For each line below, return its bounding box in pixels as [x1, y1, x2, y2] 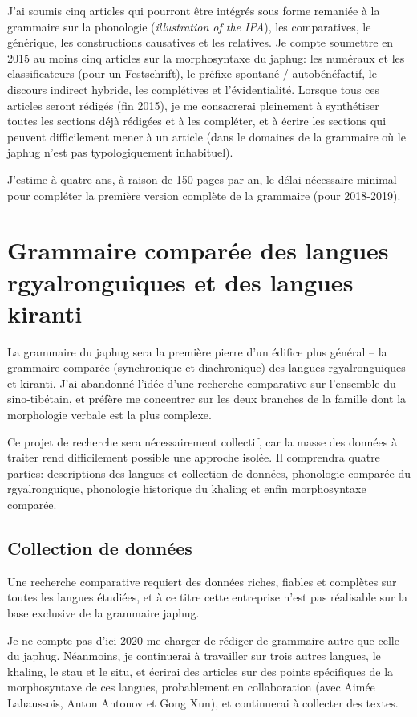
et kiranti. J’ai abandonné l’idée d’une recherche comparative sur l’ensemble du [7, 374, 396, 391]
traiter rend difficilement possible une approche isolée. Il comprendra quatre [7, 449, 380, 466]
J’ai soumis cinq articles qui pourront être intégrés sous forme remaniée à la [7, 2, 380, 18]
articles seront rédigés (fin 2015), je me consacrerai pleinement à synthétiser [7, 96, 379, 113]
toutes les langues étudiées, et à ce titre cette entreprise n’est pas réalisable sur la [7, 589, 407, 605]
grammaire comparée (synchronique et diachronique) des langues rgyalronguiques [7, 359, 406, 376]
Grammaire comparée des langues [7, 234, 389, 267]
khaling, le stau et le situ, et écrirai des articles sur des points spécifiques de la [7, 662, 394, 679]
